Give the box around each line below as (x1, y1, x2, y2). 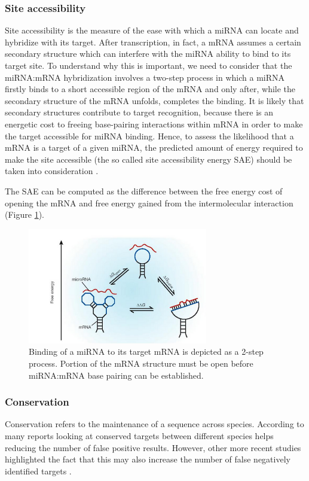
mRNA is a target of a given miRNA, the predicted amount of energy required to (5, 141, 303, 154)
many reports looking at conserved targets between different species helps (5, 429, 274, 442)
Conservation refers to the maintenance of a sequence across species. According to (5, 418, 304, 430)
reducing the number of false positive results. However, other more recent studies (5, 441, 301, 453)
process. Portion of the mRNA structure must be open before (29, 357, 253, 369)
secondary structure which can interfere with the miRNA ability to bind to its (5, 47, 291, 60)
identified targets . (5, 464, 72, 477)
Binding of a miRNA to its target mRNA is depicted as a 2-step (29, 345, 264, 358)
